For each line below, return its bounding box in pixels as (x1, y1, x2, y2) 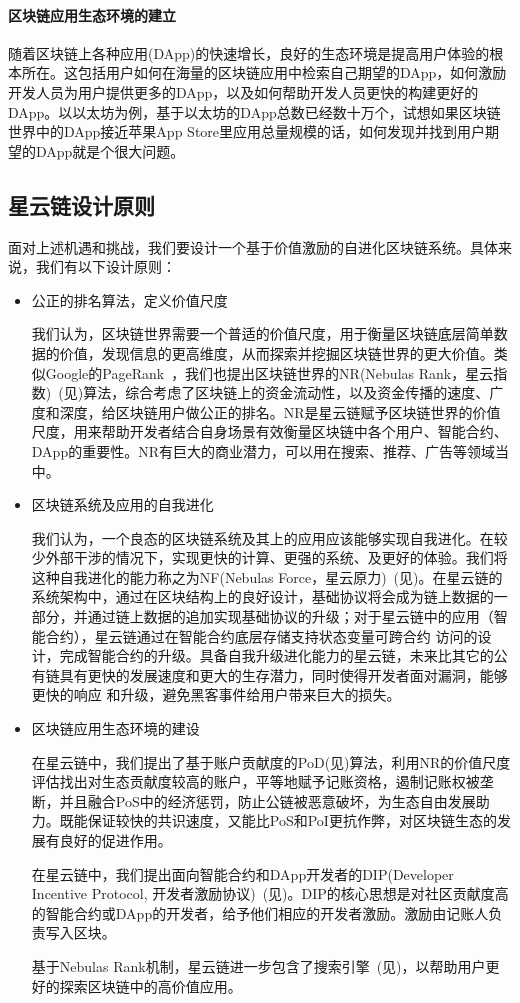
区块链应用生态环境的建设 (31, 718, 200, 739)
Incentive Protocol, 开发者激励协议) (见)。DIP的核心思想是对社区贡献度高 (31, 883, 509, 904)
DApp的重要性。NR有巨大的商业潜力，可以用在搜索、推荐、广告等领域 (31, 440, 495, 461)
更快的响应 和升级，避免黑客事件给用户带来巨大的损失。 (31, 684, 401, 705)
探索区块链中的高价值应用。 (59, 975, 242, 996)
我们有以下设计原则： (35, 256, 176, 277)
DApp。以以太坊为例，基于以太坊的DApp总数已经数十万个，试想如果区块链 (8, 101, 501, 122)
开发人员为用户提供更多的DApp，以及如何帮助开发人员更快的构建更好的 (8, 81, 479, 102)
